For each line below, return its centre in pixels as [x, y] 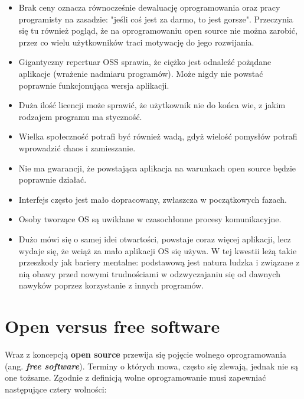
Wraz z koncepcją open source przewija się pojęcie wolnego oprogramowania [146, 354]
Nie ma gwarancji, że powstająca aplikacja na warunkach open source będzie [157, 168]
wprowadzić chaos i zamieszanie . [77, 147]
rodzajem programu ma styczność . [80, 116]
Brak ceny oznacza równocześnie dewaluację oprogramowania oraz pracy [149, 7]
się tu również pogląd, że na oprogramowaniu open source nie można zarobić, [158, 30]
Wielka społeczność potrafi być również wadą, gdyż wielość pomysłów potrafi [158, 136]
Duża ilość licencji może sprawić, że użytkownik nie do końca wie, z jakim [152, 105]
